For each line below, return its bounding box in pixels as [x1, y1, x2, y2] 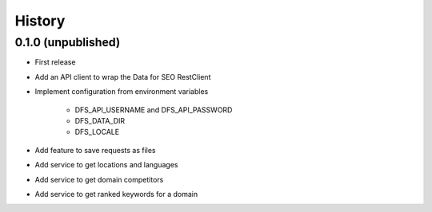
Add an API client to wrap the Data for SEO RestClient [34, 72, 211, 81]
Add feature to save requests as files [34, 145, 156, 155]
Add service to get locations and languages [34, 160, 178, 170]
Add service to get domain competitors [34, 175, 164, 184]
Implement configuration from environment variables [34, 87, 209, 96]
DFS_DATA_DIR [74, 116, 126, 125]
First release [34, 57, 76, 67]
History [14, 12, 66, 29]
